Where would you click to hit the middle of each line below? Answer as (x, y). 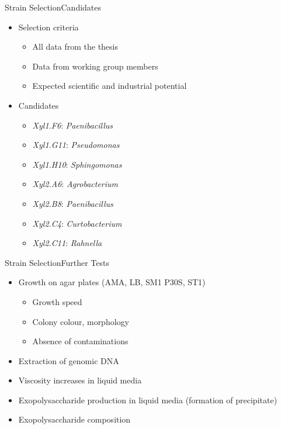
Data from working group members (95, 66)
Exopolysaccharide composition (74, 419)
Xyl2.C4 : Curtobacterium (77, 223)
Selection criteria (48, 27)
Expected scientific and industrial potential (110, 86)
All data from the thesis (75, 46)
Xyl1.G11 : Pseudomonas (76, 145)
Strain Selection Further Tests (57, 262)
